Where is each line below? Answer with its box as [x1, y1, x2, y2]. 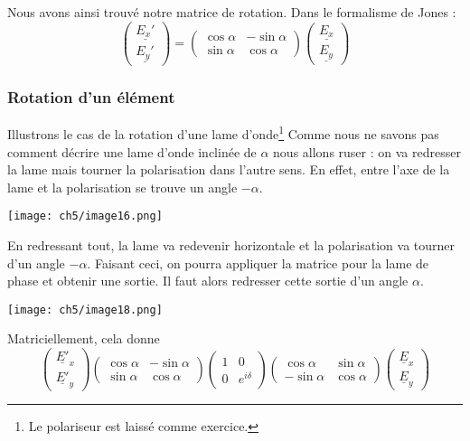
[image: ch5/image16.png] [7, 210, 163, 223]
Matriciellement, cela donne [7, 329, 160, 348]
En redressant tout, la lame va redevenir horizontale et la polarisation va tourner [7, 235, 456, 254]
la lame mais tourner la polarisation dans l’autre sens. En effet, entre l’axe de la [7, 160, 450, 179]
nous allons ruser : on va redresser [273, 142, 461, 161]
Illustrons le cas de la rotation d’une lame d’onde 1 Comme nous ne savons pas [7, 122, 439, 143]
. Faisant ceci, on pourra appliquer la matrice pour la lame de [87, 253, 429, 272]
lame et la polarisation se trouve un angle [7, 177, 238, 196]
